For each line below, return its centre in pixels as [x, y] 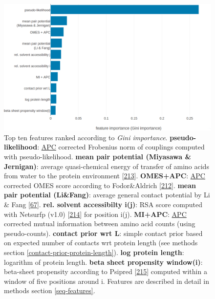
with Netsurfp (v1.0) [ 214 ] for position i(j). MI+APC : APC [95, 214]
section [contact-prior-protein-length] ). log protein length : [94, 252]
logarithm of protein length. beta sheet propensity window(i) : [103, 262]
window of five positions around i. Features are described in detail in [107, 281]
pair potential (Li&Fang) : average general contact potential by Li [107, 195]
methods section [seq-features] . [50, 290]
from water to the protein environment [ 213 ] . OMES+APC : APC [105, 176]
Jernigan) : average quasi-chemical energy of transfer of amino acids [107, 166]
